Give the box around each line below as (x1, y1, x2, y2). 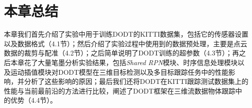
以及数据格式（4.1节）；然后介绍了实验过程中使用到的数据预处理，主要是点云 (4, 38, 247, 48)
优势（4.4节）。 (10, 95, 57, 105)
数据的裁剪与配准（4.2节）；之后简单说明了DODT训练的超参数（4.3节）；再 (4, 48, 239, 58)
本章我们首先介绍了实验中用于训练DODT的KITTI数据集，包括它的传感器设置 (4, 29, 249, 39)
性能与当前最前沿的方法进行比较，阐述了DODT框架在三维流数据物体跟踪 (4, 85, 235, 95)
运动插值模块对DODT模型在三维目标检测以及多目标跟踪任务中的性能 (10, 67, 229, 77)
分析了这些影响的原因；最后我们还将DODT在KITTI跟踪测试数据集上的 (24, 76, 249, 86)
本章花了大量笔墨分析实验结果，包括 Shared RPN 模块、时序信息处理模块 (10, 57, 238, 67)
